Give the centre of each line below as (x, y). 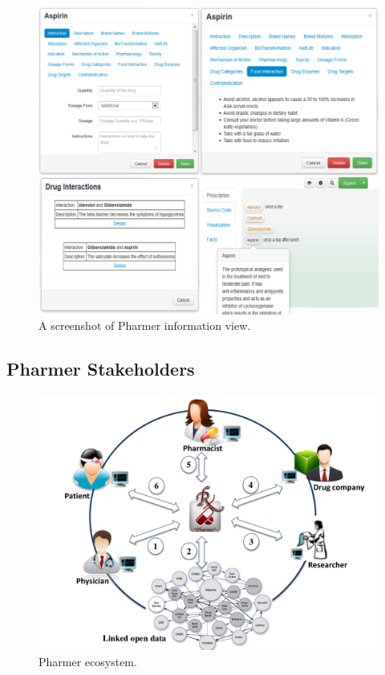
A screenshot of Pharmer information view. (145, 325)
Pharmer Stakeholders (101, 369)
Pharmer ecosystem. (88, 661)
